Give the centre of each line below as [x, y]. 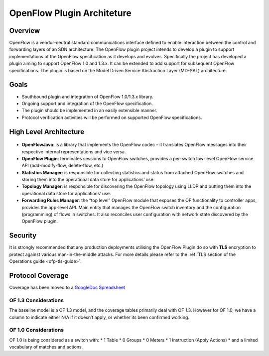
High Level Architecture [47, 132]
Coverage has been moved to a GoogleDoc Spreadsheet [67, 287]
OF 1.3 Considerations [37, 300]
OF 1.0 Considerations [37, 330]
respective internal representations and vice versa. [74, 151]
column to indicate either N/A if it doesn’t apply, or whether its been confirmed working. [99, 317]
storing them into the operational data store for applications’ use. [88, 180]
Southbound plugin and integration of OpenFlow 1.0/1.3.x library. [88, 97]
